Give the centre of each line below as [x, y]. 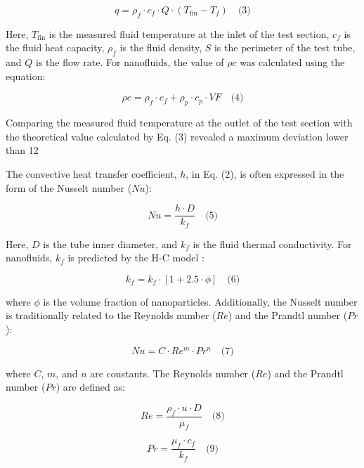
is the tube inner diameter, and [110, 243]
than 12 [22, 150]
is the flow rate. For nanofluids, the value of [130, 62]
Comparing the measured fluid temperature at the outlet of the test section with [179, 123]
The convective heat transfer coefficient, [91, 173]
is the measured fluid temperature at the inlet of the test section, [189, 33]
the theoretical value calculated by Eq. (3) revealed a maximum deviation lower [177, 136]
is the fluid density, [161, 47]
